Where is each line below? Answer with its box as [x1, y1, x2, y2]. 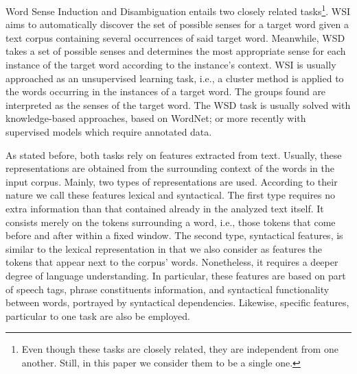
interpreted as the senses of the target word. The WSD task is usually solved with [5, 97, 351, 112]
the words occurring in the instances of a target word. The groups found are [5, 84, 326, 99]
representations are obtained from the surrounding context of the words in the [5, 161, 334, 175]
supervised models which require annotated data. [5, 125, 212, 138]
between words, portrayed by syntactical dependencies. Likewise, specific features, [5, 295, 349, 310]
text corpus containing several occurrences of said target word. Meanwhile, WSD [5, 30, 345, 45]
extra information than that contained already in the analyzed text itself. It [5, 201, 324, 215]
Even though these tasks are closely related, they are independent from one [21, 342, 338, 356]
